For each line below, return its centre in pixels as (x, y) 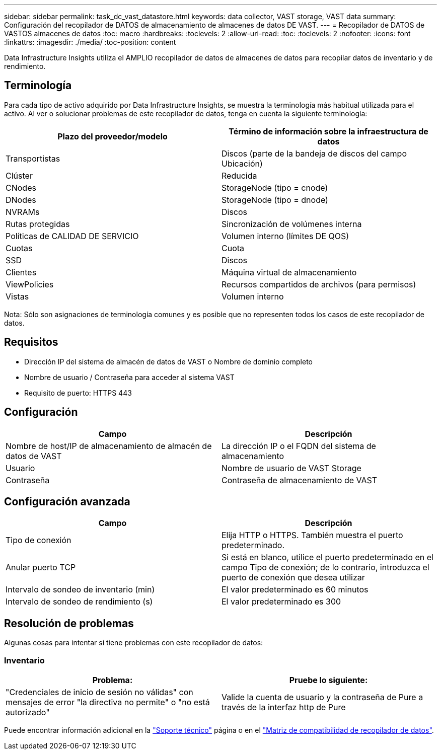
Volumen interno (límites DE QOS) (285, 236)
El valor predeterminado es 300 (281, 602)
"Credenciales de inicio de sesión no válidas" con (99, 692)
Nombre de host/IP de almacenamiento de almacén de (109, 446)
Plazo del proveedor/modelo (113, 136)
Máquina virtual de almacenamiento (289, 272)
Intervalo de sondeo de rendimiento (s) (79, 602)
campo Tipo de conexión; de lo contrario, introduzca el (325, 568)
